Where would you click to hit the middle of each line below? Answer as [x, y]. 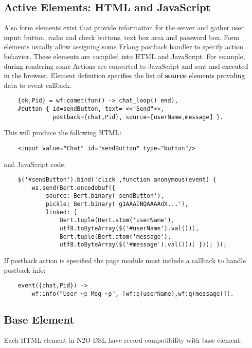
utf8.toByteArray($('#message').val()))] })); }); [143, 245]
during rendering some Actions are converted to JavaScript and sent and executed [126, 66]
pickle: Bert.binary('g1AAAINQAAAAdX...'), [117, 204]
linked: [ [61, 212]
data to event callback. [38, 85]
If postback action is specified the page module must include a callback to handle [125, 260]
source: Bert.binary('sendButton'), [105, 196]
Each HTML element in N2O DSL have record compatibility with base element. [123, 339]
